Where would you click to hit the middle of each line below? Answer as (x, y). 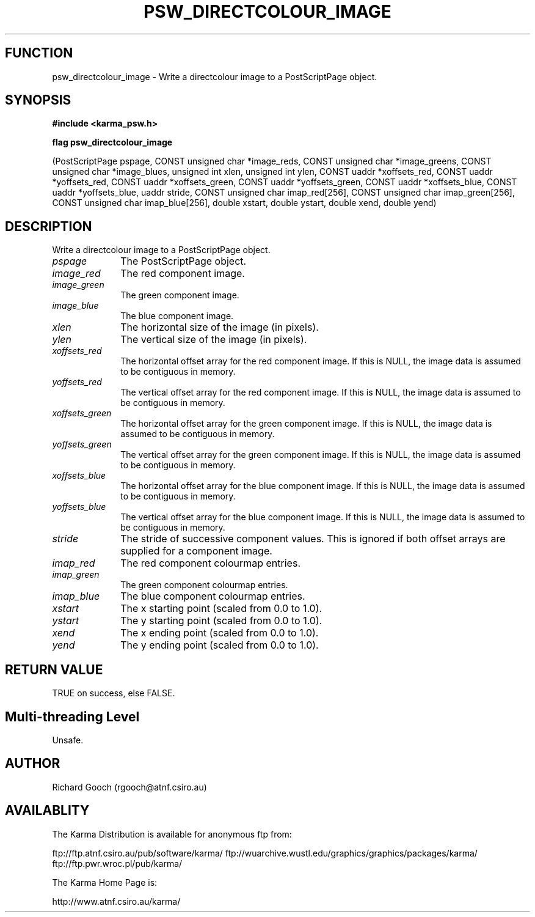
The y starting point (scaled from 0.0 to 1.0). (221, 621)
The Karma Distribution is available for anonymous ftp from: (172, 834)
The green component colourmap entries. (204, 585)
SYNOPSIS (38, 100)
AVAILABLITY (47, 811)
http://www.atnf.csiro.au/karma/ (116, 901)
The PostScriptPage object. (184, 261)
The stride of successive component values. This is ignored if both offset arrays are (313, 539)
